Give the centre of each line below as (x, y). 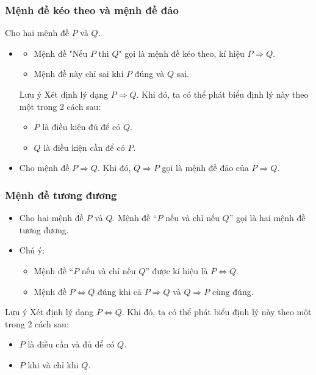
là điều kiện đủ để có (81, 127)
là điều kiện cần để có (84, 147)
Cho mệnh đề (44, 168)
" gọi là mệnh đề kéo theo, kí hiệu (181, 53)
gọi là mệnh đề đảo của (205, 168)
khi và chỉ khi (53, 364)
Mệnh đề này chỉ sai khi (79, 74)
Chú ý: (32, 250)
